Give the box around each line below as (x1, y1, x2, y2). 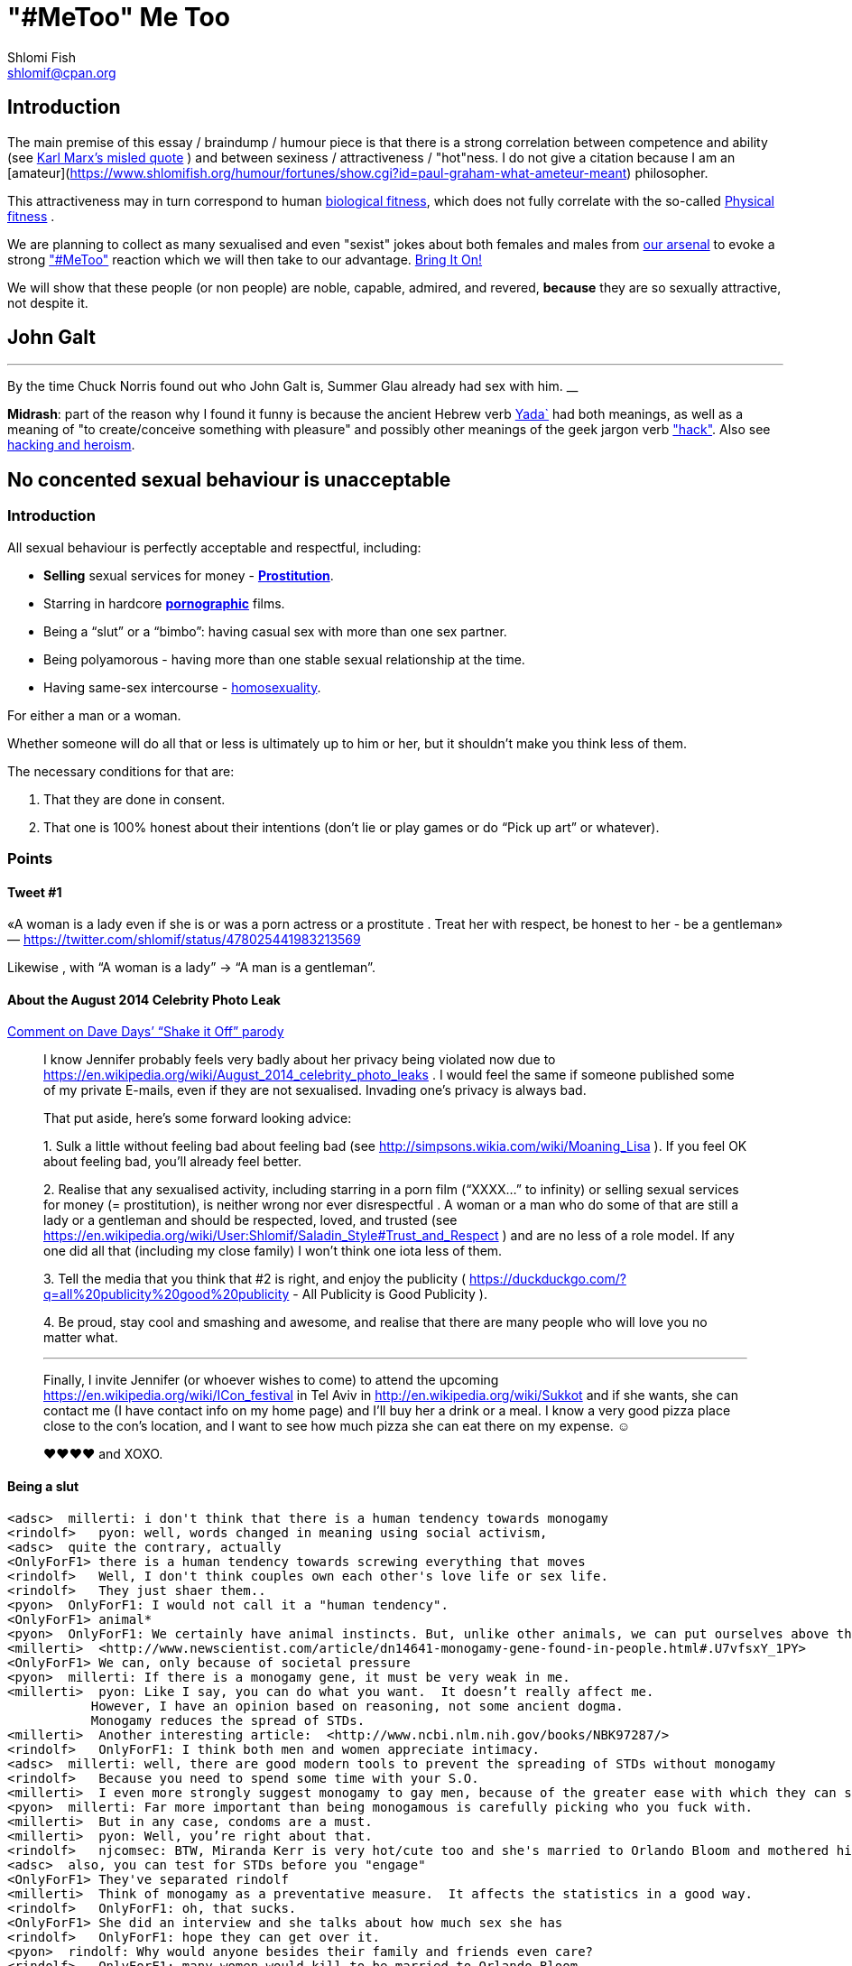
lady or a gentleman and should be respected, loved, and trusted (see (43, 1212, 458, 1229)
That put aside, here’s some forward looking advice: (43, 1110, 352, 1127)
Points (7, 849, 53, 868)
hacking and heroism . (7, 437, 135, 453)
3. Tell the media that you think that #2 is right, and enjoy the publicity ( (43, 1271, 467, 1287)
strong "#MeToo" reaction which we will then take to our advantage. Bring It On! (7, 251, 483, 267)
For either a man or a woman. (7, 707, 181, 723)
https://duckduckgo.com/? (469, 1271, 626, 1287)
